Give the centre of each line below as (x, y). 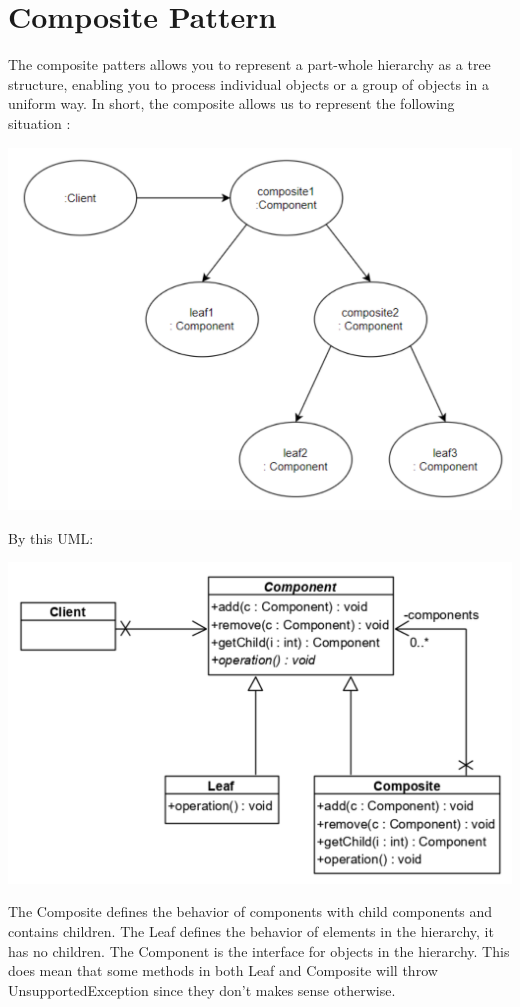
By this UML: (51, 537)
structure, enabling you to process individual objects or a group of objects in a (248, 83)
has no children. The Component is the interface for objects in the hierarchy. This (259, 950)
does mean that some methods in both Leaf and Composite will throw (223, 970)
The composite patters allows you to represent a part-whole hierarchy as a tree (249, 64)
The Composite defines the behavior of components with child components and (250, 911)
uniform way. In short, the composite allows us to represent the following (231, 103)
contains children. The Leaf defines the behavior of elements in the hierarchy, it (251, 931)
